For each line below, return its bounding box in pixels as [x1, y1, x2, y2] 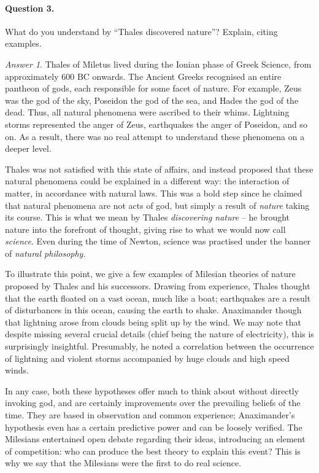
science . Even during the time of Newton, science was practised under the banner [5, 235, 311, 248]
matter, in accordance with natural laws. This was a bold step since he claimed [5, 186, 302, 199]
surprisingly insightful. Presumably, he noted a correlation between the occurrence [5, 340, 314, 353]
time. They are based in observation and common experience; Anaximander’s [5, 408, 295, 421]
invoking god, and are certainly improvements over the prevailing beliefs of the [5, 396, 301, 409]
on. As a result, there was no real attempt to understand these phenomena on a [5, 130, 305, 143]
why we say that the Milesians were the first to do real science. [5, 456, 242, 469]
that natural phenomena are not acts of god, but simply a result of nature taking [5, 198, 310, 211]
